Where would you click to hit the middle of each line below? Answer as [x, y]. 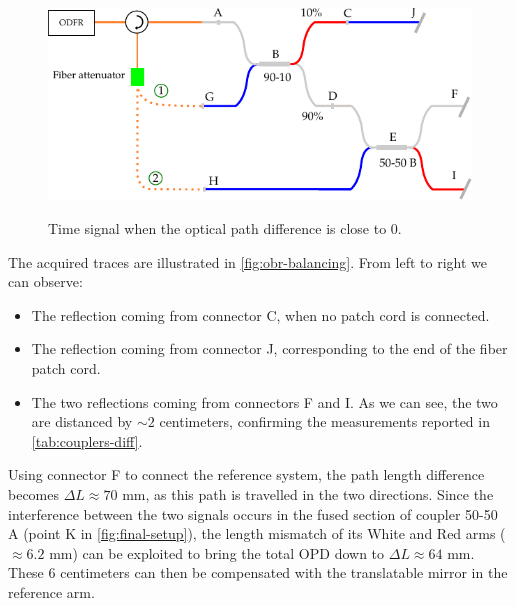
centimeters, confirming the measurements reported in [324, 421]
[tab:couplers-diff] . [87, 440]
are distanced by [82, 421]
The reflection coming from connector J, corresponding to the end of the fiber [269, 348]
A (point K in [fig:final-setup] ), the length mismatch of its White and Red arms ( [257, 533]
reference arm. [51, 591]
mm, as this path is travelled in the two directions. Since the [308, 494]
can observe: [45, 281]
